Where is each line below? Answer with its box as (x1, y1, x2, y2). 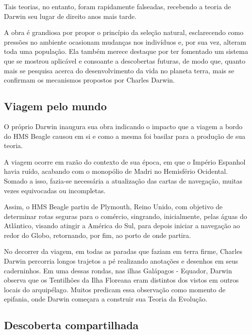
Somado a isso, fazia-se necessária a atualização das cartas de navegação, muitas (4, 175, 242, 185)
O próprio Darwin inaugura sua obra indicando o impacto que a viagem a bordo (4, 121, 243, 131)
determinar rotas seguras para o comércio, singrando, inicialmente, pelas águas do (4, 211, 247, 221)
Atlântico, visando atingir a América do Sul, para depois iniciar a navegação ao (4, 220, 240, 231)
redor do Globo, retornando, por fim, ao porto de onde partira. (4, 230, 191, 240)
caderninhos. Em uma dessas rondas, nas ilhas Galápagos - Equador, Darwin (4, 265, 232, 275)
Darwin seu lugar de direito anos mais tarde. (4, 11, 137, 21)
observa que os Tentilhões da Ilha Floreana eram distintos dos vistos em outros (4, 275, 239, 285)
